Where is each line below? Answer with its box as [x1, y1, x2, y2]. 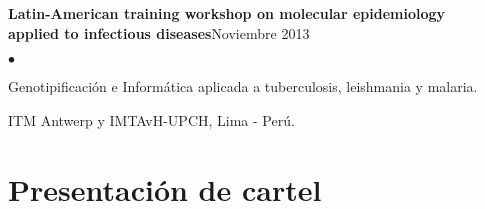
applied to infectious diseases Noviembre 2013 [8, 22, 310, 43]
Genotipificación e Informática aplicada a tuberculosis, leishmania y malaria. [8, 76, 478, 97]
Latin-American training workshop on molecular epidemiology [8, 3, 446, 23]
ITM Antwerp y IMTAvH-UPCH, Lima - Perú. [8, 109, 295, 130]
